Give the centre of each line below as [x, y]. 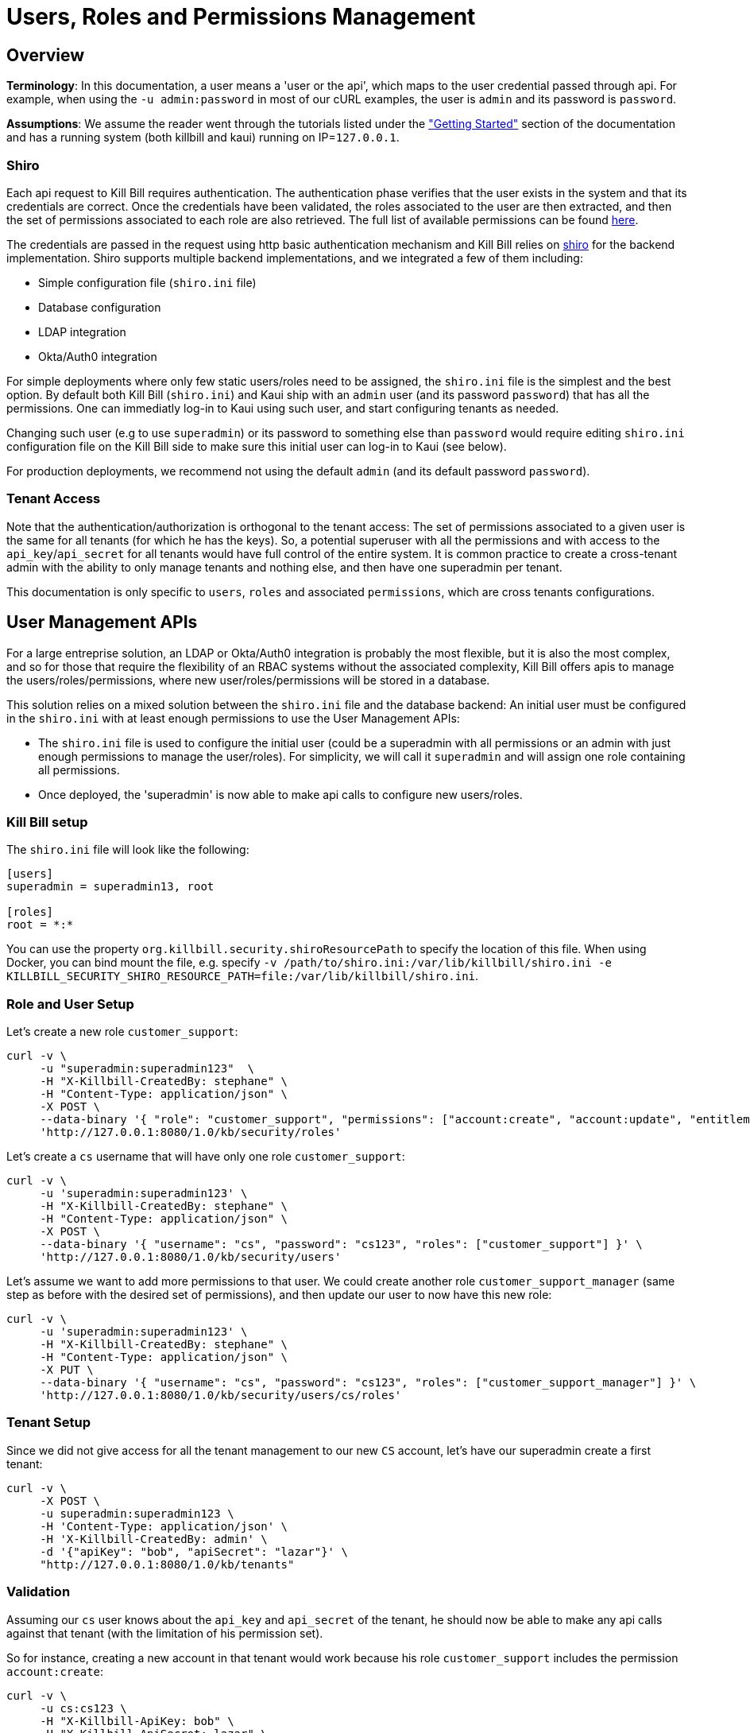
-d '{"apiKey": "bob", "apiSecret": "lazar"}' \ [194, 1551]
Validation [39, 1592]
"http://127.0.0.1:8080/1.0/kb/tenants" [167, 1564]
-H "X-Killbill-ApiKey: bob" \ [137, 1721]
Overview [46, 55]
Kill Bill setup [47, 822]
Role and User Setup [70, 1004]
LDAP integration [82, 331]
